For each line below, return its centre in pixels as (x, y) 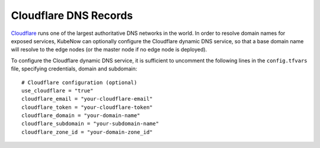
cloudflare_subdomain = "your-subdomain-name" (90, 124)
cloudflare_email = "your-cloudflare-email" (87, 99)
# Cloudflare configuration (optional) (79, 82)
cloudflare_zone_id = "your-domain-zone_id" (87, 132)
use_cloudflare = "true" (57, 91)
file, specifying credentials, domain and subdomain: (74, 69)
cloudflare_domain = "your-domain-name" (81, 116)
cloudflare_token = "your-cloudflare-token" (87, 107)
